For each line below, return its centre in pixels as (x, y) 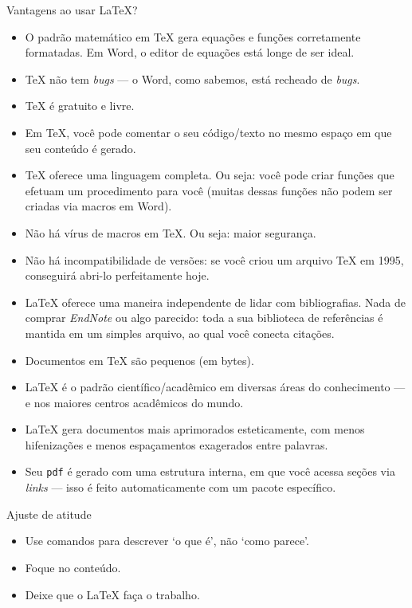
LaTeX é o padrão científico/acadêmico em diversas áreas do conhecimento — (215, 387)
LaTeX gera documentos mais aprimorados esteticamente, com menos (195, 429)
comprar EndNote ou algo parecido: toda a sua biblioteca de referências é (204, 318)
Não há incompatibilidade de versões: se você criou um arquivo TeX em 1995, (214, 259)
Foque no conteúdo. (73, 567)
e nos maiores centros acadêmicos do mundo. (134, 402)
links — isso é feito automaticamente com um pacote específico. (180, 487)
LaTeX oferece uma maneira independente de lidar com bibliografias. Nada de (215, 302)
